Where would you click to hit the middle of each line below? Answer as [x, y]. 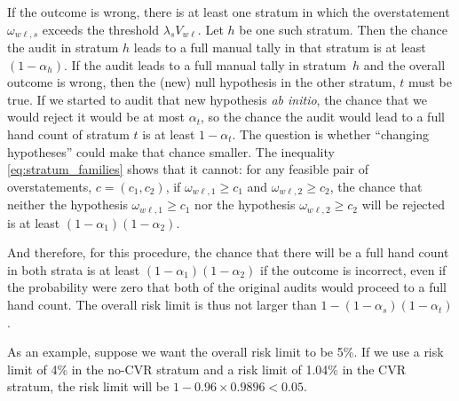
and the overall [404, 64]
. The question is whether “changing [330, 134]
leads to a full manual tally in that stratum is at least [280, 47]
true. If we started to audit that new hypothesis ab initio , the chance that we [218, 99]
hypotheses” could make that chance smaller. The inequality [171, 151]
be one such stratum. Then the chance [343, 29]
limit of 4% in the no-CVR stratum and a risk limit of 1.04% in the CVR [206, 369]
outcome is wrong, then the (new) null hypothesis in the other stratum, [202, 82]
